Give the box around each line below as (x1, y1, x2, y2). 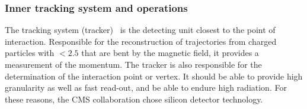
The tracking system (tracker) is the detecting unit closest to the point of (5, 24, 276, 36)
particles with (5, 47, 55, 59)
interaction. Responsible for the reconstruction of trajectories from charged (5, 35, 277, 47)
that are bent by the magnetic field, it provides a (81, 47, 259, 59)
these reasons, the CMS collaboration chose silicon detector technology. (5, 93, 263, 105)
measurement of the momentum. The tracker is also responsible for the (5, 58, 262, 70)
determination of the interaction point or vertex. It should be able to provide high (5, 70, 303, 82)
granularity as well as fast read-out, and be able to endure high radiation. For (5, 81, 287, 94)
